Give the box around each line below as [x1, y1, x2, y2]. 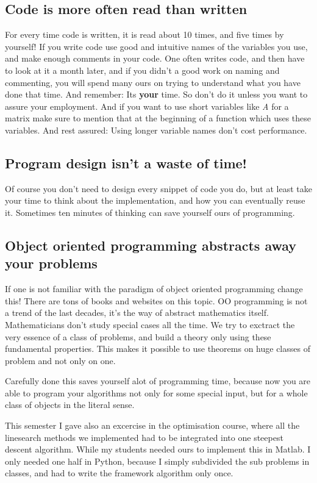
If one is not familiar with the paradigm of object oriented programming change [5, 282, 303, 295]
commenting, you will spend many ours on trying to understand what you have [5, 76, 301, 88]
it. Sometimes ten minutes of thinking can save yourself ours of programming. [5, 206, 295, 218]
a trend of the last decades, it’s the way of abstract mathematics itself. [5, 306, 269, 319]
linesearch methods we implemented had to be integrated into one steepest [5, 431, 283, 443]
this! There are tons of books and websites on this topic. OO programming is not [5, 294, 308, 307]
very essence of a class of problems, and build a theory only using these [5, 330, 271, 343]
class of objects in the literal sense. [5, 398, 135, 411]
